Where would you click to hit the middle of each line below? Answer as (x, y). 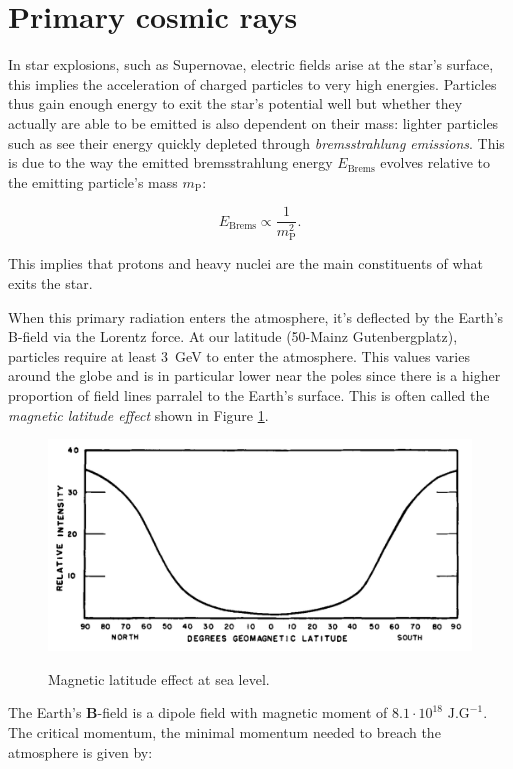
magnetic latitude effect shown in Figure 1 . (138, 414)
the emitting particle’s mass (93, 181)
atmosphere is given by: (80, 751)
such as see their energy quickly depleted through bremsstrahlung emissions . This (256, 142)
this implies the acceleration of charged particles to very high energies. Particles (252, 83)
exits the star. (50, 283)
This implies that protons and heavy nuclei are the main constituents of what (245, 263)
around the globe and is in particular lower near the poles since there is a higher (254, 375)
